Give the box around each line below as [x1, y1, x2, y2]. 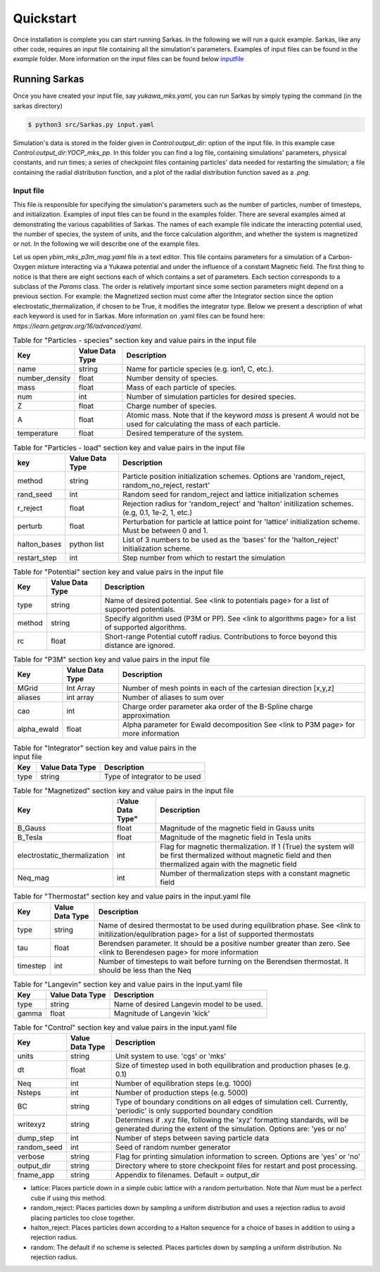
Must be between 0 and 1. [122, 525, 208, 535]
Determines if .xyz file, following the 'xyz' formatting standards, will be [115, 1115, 349, 1125]
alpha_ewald [17, 724, 59, 734]
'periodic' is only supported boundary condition [115, 1106, 274, 1116]
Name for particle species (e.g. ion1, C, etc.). [126, 364, 274, 374]
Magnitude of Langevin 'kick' [113, 1008, 210, 1018]
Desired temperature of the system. [126, 428, 244, 438]
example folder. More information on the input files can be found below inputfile [13, 55, 244, 63]
